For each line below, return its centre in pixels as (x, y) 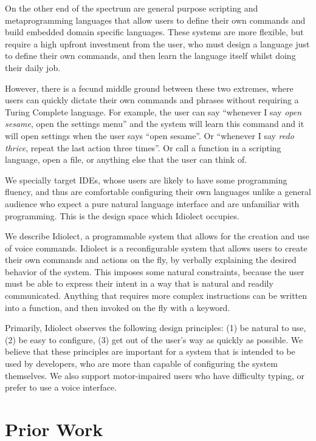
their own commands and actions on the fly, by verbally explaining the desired (151, 260)
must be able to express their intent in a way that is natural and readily (139, 283)
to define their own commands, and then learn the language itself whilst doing (150, 56)
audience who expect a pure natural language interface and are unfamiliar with (152, 203)
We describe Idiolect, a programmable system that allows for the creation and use (157, 236)
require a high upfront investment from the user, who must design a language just (157, 43)
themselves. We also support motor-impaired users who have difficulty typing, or (155, 375)
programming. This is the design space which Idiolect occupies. (122, 215)
